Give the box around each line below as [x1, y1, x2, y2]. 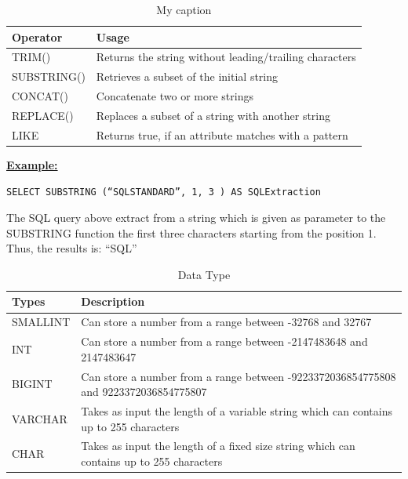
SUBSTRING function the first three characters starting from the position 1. [6, 224, 377, 241]
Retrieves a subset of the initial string [96, 68, 279, 85]
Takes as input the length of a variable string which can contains [81, 403, 392, 419]
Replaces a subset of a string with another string [96, 107, 331, 123]
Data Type [177, 266, 231, 282]
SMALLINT [12, 314, 71, 330]
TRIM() [12, 49, 51, 65]
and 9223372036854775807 [81, 383, 207, 400]
